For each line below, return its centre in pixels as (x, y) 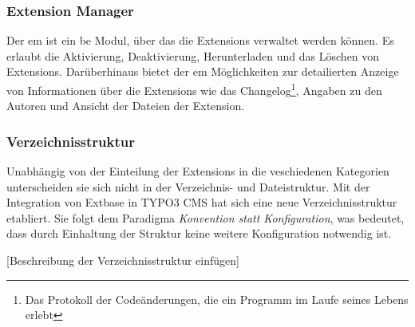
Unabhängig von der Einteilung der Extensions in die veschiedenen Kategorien (198, 171)
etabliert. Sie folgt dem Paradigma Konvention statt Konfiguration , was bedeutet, (206, 217)
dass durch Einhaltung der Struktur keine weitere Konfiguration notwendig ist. (199, 233)
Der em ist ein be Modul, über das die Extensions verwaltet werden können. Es (200, 40)
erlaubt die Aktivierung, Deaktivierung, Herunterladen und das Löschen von (193, 55)
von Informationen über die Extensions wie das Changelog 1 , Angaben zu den (194, 89)
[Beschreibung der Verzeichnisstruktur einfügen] (123, 260)
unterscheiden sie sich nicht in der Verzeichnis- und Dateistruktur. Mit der (188, 186)
